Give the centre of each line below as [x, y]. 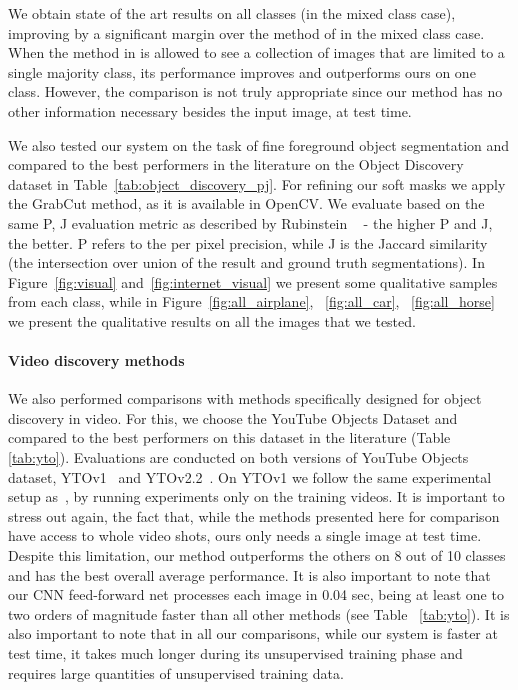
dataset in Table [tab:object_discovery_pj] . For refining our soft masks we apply [257, 183]
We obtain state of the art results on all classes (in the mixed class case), [232, 13]
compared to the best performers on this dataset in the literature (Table [229, 437]
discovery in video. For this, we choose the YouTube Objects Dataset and [233, 417]
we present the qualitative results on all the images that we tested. [212, 320]
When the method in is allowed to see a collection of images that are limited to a [256, 52]
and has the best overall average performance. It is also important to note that [249, 574]
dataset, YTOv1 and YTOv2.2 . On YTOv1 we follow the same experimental [250, 476]
